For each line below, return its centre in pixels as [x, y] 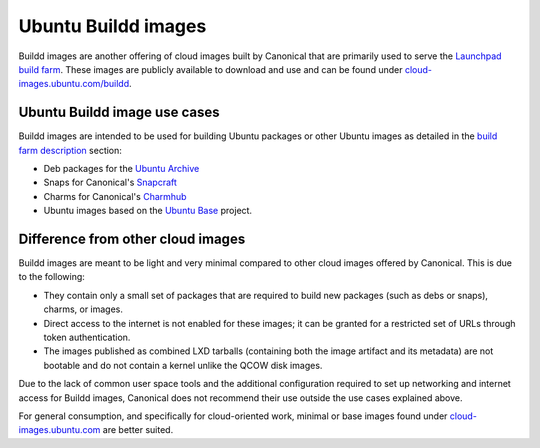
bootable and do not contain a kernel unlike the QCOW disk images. [183, 365]
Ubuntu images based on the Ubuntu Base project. [148, 211]
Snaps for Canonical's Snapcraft [110, 182]
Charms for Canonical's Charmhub [115, 196]
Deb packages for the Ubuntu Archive [121, 169]
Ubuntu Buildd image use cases [119, 112]
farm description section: [70, 150]
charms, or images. [83, 309]
